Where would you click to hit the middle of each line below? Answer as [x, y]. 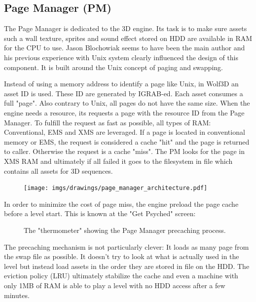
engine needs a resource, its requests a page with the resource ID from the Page [124, 112]
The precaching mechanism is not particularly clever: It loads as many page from [127, 246]
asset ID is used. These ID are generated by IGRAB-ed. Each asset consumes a [124, 93]
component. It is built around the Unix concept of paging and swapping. [113, 67]
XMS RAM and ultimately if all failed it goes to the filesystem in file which [118, 161]
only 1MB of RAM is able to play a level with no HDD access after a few [115, 285]
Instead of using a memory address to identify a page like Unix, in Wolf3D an [121, 84]
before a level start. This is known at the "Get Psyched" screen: [100, 213]
